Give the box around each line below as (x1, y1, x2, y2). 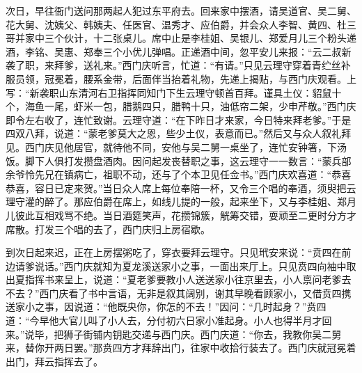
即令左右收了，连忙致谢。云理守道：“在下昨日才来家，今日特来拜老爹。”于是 (6, 112, 352, 127)
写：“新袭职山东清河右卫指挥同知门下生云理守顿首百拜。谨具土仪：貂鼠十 (6, 85, 342, 100)
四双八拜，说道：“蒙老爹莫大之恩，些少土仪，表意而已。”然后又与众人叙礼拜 (6, 126, 352, 141)
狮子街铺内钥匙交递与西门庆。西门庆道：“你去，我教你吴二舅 (63, 326, 342, 341)
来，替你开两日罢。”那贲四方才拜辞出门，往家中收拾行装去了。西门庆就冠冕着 (6, 340, 356, 355)
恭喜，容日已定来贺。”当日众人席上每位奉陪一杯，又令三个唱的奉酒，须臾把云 (6, 180, 356, 195)
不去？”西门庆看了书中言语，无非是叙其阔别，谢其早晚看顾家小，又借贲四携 (6, 285, 352, 300)
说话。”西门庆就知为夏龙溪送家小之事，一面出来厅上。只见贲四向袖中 (34, 258, 347, 273)
